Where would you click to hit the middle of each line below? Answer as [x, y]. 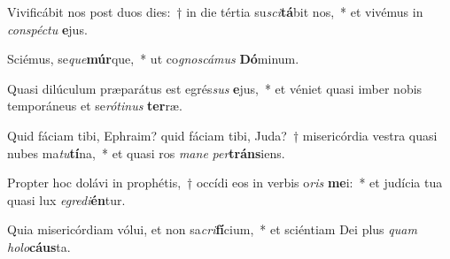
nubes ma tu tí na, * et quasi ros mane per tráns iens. [146, 152]
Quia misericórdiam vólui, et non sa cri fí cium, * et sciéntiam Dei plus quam [212, 229]
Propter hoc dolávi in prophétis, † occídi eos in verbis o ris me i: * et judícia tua [225, 183]
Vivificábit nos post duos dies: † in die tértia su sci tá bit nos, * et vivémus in [215, 11]
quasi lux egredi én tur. [66, 199]
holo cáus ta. [39, 246]
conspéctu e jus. [47, 29]
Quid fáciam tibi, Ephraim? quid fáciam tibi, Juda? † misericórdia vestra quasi [222, 135]
